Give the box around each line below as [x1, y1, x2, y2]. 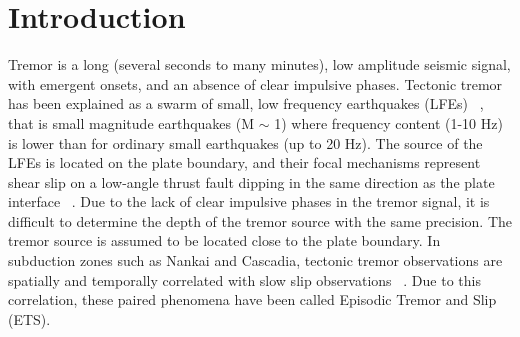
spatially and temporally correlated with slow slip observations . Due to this [8, 269, 481, 290]
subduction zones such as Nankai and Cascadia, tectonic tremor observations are [8, 250, 503, 271]
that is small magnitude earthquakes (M [8, 112, 255, 133]
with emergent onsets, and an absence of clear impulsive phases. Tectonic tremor [8, 73, 503, 94]
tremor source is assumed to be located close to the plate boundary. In [8, 230, 441, 251]
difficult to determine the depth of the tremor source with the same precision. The [8, 210, 512, 231]
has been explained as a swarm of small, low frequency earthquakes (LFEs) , [8, 93, 484, 114]
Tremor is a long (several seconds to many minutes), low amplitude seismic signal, [8, 54, 511, 75]
